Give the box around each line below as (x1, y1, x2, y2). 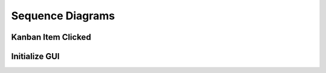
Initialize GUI (11, 51, 60, 62)
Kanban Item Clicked (11, 32, 92, 42)
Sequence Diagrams (11, 9, 115, 22)
